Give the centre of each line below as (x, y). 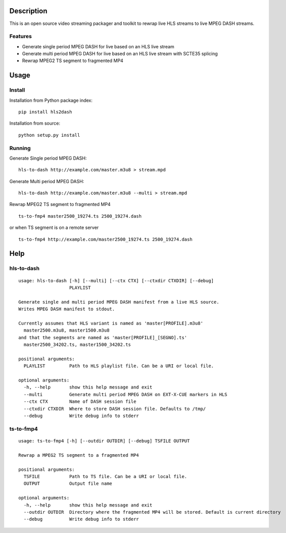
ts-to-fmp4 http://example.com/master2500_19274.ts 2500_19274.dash (105, 239)
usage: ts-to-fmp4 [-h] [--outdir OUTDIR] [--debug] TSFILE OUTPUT (104, 441)
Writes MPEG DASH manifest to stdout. (67, 309)
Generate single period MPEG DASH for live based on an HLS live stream (98, 46)
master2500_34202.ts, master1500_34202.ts (77, 345)
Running (20, 148)
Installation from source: (35, 123)
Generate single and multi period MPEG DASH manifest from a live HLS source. (119, 302)
